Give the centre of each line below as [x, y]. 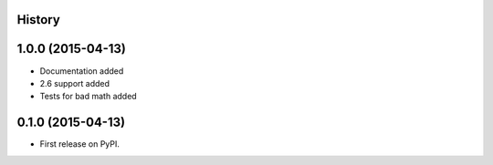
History [39, 20]
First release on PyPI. [80, 144]
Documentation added [82, 71]
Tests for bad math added [88, 97]
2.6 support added [74, 83]
